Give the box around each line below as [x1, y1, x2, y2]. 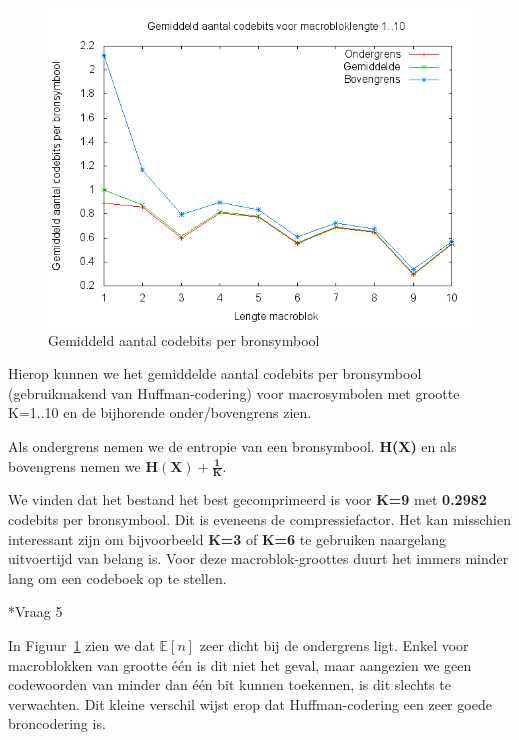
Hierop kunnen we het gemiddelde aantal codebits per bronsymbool [8, 363, 422, 384]
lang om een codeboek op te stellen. [8, 567, 227, 588]
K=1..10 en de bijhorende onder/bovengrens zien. [8, 402, 312, 423]
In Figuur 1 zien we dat [8, 634, 155, 655]
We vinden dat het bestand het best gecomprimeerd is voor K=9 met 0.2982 [8, 489, 487, 510]
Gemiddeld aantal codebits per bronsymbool [48, 329, 320, 350]
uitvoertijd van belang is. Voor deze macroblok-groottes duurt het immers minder [8, 548, 509, 569]
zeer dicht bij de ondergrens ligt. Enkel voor [199, 634, 469, 655]
